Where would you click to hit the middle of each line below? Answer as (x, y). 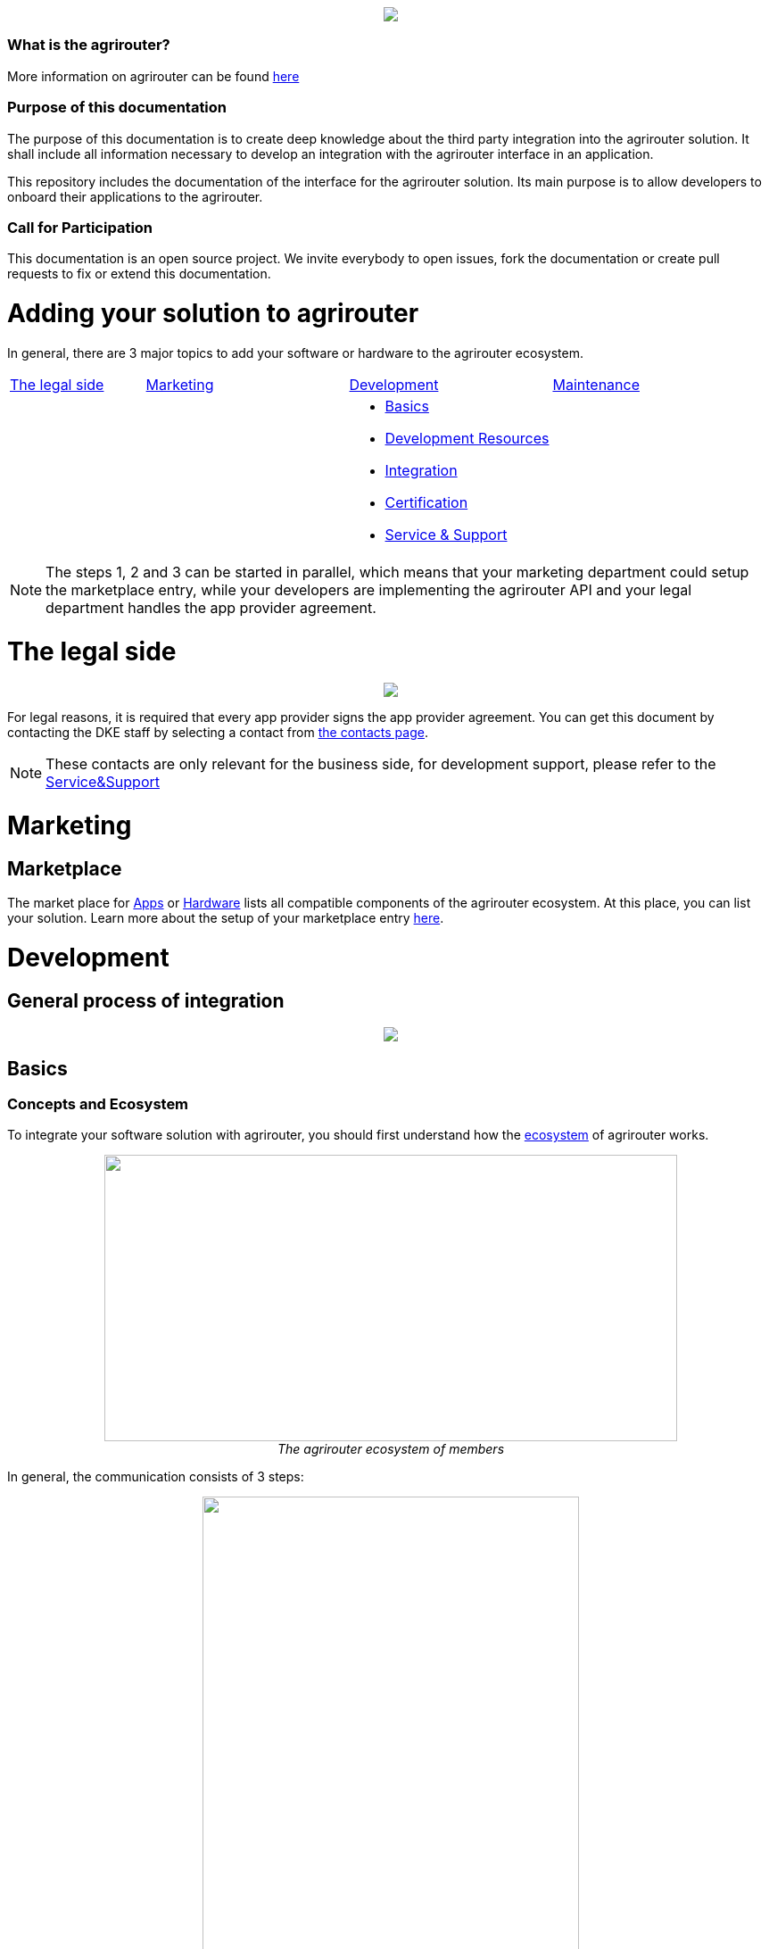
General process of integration (146, 1000)
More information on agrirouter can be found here (153, 76)
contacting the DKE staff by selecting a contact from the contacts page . (218, 733)
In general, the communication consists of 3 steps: (156, 1477)
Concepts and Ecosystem (98, 1103)
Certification (426, 502)
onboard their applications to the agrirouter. (135, 196)
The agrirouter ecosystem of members (391, 1449)
